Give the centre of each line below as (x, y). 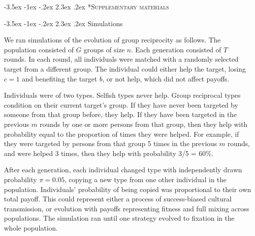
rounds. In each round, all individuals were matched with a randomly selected (121, 59)
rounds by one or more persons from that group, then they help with (143, 124)
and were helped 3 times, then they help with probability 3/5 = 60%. (109, 153)
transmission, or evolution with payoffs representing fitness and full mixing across (127, 208)
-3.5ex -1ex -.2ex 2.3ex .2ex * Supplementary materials (87, 6)
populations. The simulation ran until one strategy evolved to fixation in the (119, 218)
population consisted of (39, 49)
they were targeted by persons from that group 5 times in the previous (111, 143)
